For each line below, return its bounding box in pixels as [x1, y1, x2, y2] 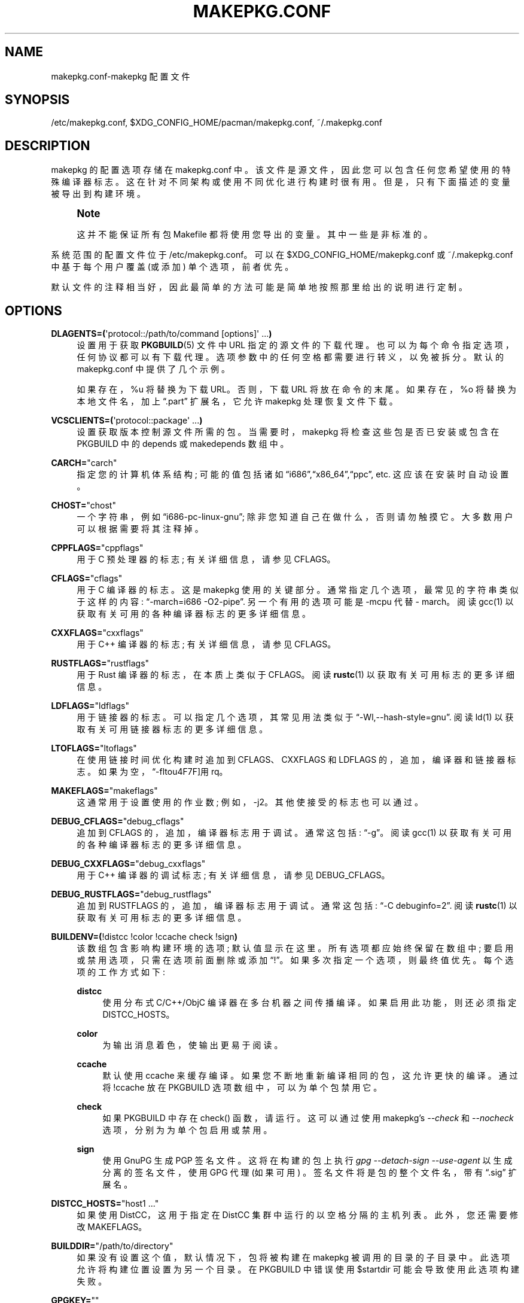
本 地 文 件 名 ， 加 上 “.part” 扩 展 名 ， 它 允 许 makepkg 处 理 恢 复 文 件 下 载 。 [77, 396, 398, 407]
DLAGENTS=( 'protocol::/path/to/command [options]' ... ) [51, 328, 272, 339]
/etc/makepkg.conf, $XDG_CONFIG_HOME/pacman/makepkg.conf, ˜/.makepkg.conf [51, 117, 383, 128]
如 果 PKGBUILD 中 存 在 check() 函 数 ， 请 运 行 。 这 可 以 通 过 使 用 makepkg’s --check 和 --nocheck [102, 1113, 514, 1124]
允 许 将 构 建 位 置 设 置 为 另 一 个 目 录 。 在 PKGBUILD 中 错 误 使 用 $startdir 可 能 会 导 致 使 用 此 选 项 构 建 [77, 1264, 519, 1275]
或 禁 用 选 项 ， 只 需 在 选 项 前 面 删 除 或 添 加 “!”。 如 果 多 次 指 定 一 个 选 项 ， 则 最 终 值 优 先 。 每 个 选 [77, 955, 514, 966]
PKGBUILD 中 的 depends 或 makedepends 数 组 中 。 [77, 439, 289, 449]
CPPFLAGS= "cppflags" [51, 543, 144, 553]
